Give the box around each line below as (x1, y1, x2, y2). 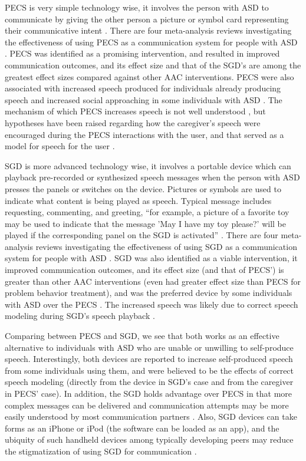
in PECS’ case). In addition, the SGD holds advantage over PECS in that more (5, 387, 292, 399)
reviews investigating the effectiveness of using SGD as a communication (35, 240, 297, 252)
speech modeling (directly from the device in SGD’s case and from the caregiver (5, 376, 294, 388)
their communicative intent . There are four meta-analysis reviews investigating (5, 24, 292, 37)
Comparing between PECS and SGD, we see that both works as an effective (5, 330, 279, 342)
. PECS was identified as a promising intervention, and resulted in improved (5, 47, 280, 60)
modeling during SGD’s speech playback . (5, 309, 155, 322)
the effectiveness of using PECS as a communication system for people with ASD (5, 35, 298, 48)
